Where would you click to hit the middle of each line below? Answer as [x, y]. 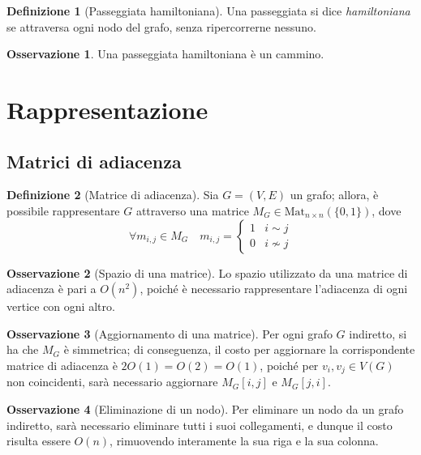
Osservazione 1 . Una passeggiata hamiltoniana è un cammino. [165, 54]
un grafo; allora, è [334, 195]
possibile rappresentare [63, 210]
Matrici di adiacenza [94, 161]
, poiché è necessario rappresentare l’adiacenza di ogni [274, 289]
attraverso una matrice [192, 210]
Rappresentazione [107, 109]
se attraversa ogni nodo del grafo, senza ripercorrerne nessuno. [161, 26]
